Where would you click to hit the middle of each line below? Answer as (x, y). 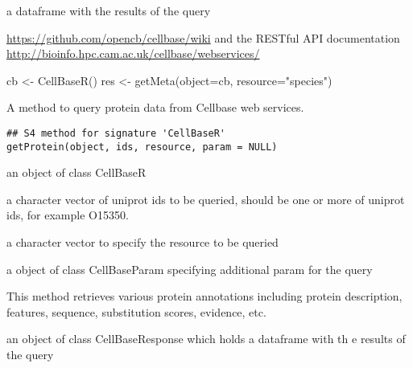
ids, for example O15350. (68, 215)
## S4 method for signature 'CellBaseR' (116, 133)
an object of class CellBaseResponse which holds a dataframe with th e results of (206, 339)
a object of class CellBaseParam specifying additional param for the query (190, 269)
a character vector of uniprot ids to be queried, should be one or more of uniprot (206, 199)
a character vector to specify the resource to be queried (142, 242)
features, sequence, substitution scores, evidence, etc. (136, 311)
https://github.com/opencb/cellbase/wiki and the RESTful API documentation (203, 37)
